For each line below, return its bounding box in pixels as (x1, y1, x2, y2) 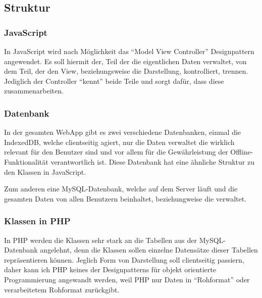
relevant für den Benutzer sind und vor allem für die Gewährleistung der (4, 146, 228, 157)
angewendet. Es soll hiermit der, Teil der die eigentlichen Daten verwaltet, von (4, 56, 247, 66)
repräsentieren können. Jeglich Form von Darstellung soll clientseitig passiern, (4, 254, 244, 265)
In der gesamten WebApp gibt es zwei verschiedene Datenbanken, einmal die (4, 127, 241, 137)
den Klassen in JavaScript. (4, 166, 86, 177)
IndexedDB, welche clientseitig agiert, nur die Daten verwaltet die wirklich (4, 136, 235, 147)
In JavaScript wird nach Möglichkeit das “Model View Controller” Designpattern (4, 46, 254, 56)
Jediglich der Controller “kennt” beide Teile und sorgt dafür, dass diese (4, 75, 224, 86)
